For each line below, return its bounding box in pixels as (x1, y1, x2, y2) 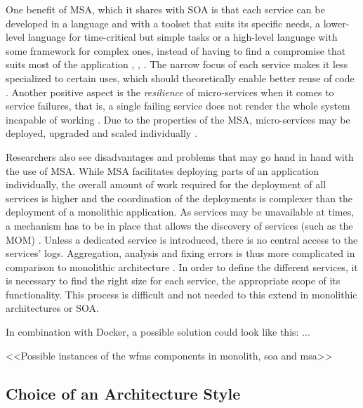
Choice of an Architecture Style (6, 382, 241, 404)
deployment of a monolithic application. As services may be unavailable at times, (6, 204, 355, 219)
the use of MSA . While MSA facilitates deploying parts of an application (6, 163, 319, 178)
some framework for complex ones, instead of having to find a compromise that (6, 43, 346, 58)
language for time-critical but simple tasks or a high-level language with (27, 29, 338, 44)
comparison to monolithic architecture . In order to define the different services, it (6, 259, 358, 274)
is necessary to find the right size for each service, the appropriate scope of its (6, 273, 341, 288)
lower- (323, 15, 350, 30)
